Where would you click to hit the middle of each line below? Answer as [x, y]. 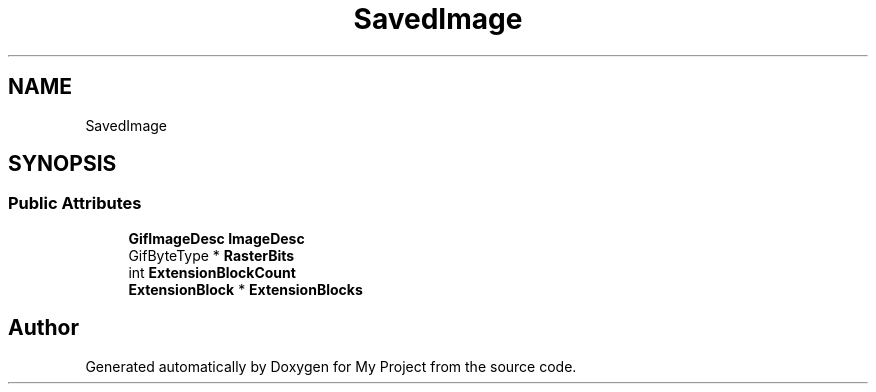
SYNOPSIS [62, 164]
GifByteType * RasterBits [211, 255]
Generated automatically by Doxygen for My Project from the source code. [331, 366]
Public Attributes [75, 203]
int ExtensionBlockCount [212, 272]
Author [43, 328]
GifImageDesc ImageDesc [216, 238]
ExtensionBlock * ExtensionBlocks [245, 289]
